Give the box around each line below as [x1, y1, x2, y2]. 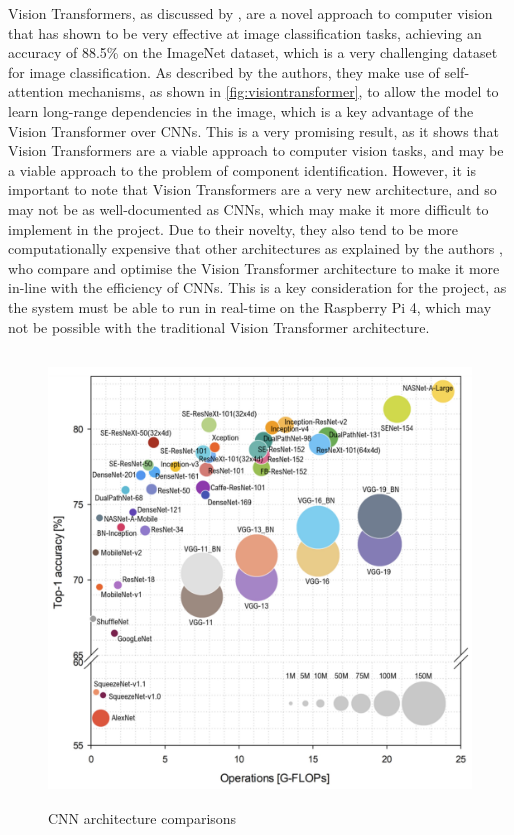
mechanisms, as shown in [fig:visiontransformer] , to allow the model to [68, 81, 499, 102]
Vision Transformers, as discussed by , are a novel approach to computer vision [8, 3, 493, 23]
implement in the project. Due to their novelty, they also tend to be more [8, 218, 458, 239]
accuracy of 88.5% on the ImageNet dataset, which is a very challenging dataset [8, 42, 498, 63]
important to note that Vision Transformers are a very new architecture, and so [8, 179, 497, 200]
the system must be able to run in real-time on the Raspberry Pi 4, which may [8, 296, 492, 317]
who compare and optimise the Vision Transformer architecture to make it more [8, 257, 500, 278]
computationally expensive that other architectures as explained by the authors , [8, 238, 503, 259]
